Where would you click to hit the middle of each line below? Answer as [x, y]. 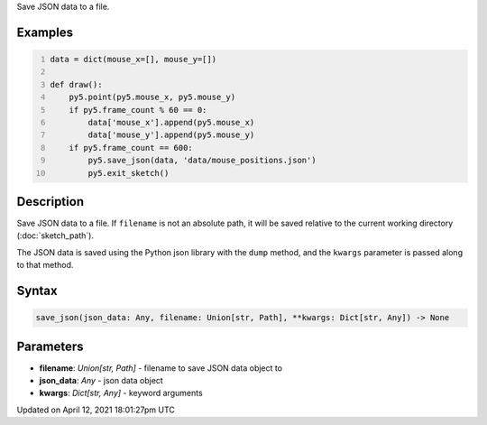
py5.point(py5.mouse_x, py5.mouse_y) [152, 97]
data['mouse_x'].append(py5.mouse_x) [171, 122]
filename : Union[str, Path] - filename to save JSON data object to [161, 368]
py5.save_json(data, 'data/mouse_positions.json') [202, 161]
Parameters [50, 346]
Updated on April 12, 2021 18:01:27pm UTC [96, 410]
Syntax [37, 291]
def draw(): [76, 84]
